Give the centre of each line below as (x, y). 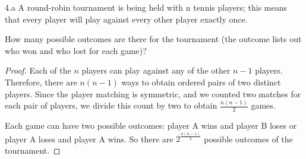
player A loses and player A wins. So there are (89, 139)
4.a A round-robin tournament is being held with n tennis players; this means (146, 7)
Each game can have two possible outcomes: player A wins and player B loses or (151, 125)
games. (263, 105)
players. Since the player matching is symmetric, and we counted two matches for (153, 93)
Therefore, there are (41, 82)
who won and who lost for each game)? (76, 50)
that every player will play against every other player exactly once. (126, 19)
